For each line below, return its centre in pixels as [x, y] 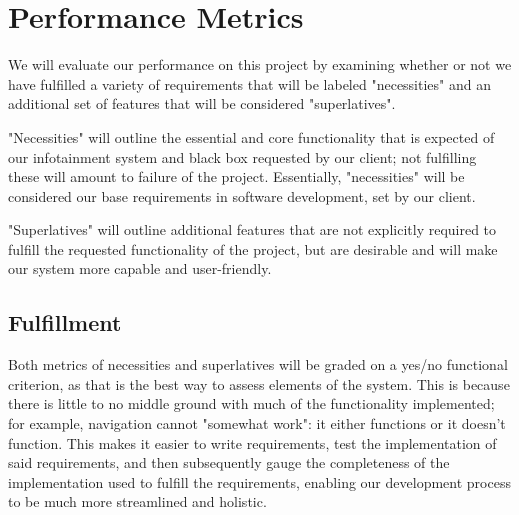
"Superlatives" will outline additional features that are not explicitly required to [252, 229]
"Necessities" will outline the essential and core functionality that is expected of [251, 136]
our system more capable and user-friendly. [140, 268]
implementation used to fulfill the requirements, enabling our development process [259, 481]
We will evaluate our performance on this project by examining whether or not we [260, 64]
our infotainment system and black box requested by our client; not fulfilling [242, 156]
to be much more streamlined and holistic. [137, 501]
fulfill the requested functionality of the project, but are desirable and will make [253, 248]
